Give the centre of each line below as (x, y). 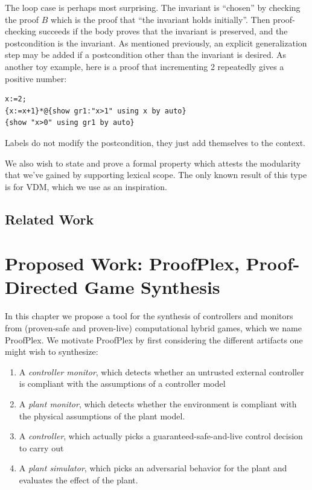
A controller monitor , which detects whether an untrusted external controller (161, 371)
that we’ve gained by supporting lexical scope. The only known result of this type (156, 175)
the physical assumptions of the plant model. (102, 415)
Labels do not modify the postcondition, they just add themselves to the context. (155, 142)
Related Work (49, 219)
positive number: (36, 78)
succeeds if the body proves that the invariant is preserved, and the (163, 31)
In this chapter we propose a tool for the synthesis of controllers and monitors (149, 316)
